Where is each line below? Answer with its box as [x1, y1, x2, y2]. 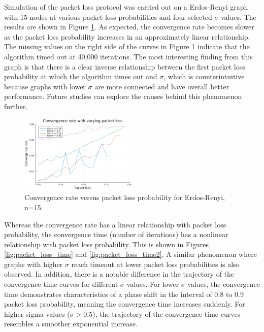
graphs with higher [4, 258, 63, 269]
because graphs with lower [4, 81, 86, 91]
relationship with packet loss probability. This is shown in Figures [4, 239, 209, 249]
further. [4, 101, 28, 111]
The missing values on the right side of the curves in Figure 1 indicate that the [4, 41, 250, 52]
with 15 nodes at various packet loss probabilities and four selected [4, 11, 212, 22]
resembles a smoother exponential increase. [4, 318, 138, 329]
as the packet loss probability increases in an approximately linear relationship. [4, 31, 250, 42]
